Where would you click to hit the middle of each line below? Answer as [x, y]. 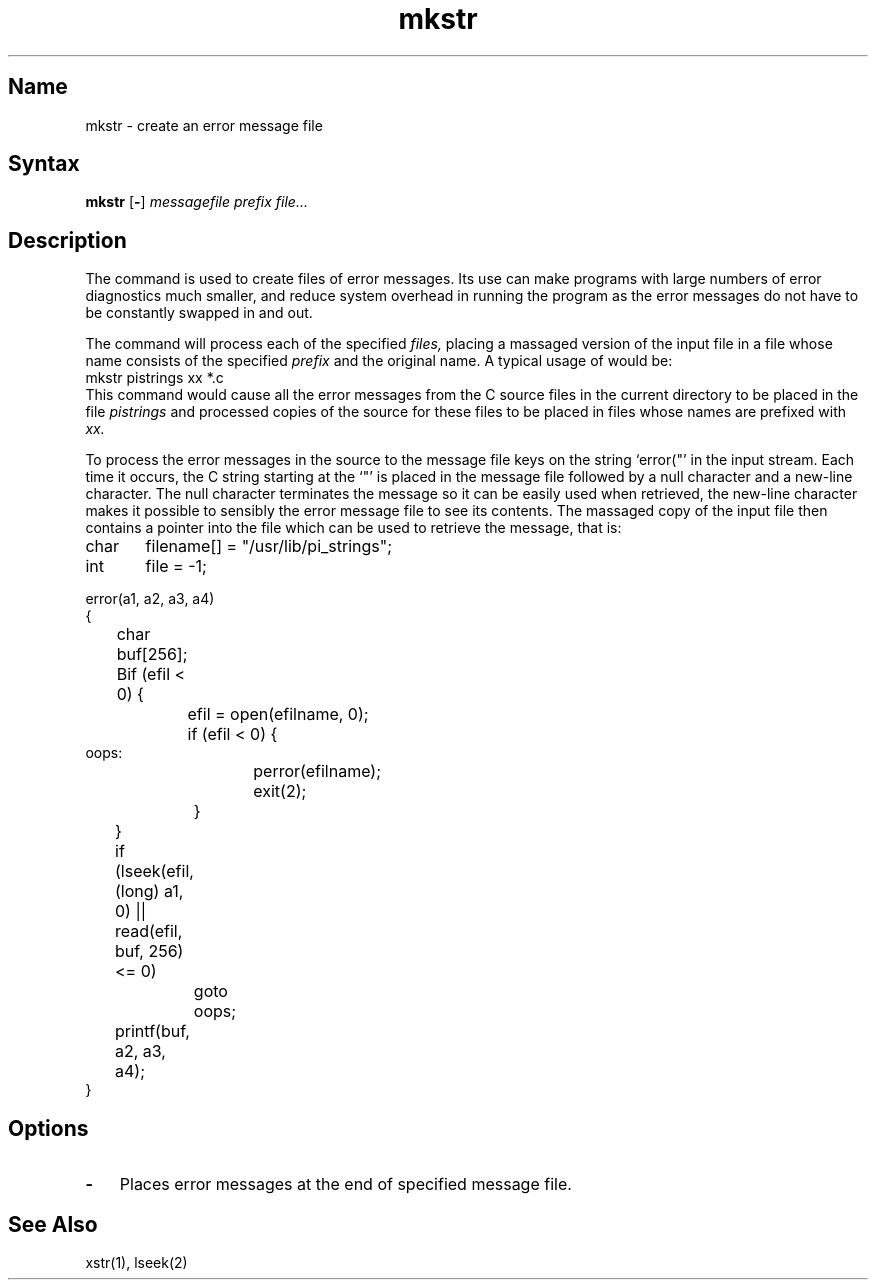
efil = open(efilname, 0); [278, 714]
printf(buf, [152, 1031]
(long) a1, [149, 891]
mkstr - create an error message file [204, 125]
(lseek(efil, [154, 871]
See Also [53, 1224]
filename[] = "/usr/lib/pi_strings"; [269, 546]
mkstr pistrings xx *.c [154, 378]
